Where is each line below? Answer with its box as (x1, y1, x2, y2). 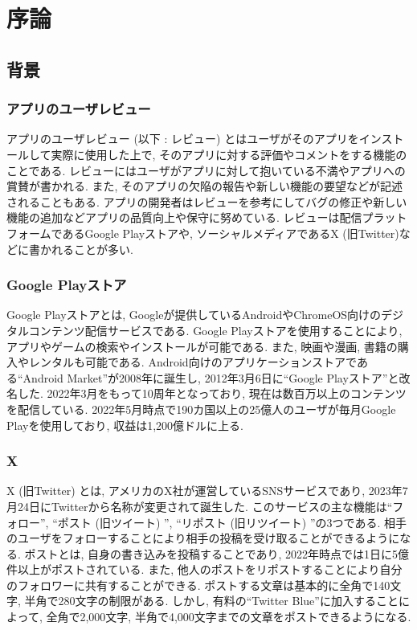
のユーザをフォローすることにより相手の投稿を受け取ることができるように (6, 530, 400, 546)
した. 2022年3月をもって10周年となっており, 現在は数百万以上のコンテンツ (17, 385, 407, 402)
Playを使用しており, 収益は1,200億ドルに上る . (6, 416, 243, 433)
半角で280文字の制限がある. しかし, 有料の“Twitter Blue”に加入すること (24, 592, 399, 609)
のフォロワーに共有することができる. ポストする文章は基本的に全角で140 (6, 576, 390, 593)
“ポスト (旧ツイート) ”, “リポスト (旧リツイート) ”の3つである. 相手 (52, 513, 407, 530)
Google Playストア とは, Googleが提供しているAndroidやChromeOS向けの (6, 306, 382, 323)
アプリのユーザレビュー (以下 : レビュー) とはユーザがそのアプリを (6, 130, 359, 147)
